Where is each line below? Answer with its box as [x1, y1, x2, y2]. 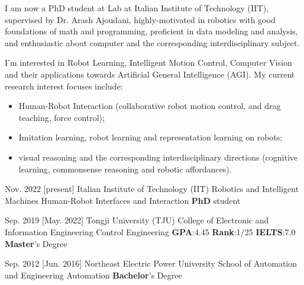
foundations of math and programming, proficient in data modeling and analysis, [5, 25, 298, 37]
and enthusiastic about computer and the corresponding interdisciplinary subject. [5, 36, 300, 49]
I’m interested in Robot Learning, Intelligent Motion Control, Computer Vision [5, 56, 292, 69]
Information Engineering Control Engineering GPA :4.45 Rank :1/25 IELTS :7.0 [5, 225, 296, 238]
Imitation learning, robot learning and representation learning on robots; [18, 131, 283, 143]
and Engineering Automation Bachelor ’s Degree [5, 268, 182, 281]
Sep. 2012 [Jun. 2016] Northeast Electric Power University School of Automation [5, 257, 297, 270]
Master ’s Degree [5, 237, 67, 249]
